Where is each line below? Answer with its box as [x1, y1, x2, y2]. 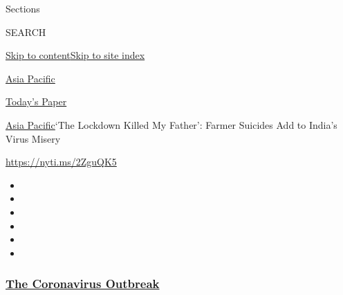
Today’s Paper [6, 94, 67, 109]
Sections [6, 1, 40, 15]
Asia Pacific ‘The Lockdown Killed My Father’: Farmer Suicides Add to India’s [6, 117, 337, 132]
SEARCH [6, 24, 46, 39]
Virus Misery [6, 131, 61, 145]
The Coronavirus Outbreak [6, 275, 160, 292]
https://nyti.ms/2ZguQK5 [6, 154, 117, 169]
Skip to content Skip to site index [6, 48, 145, 62]
